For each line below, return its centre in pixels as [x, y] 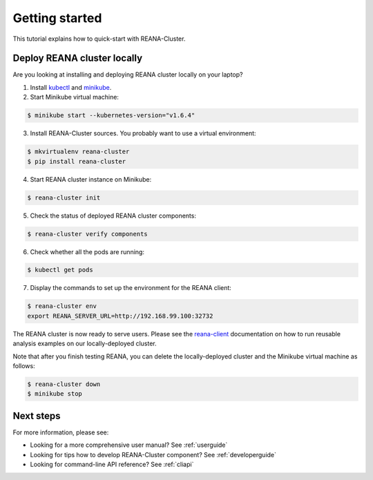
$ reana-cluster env [62, 306]
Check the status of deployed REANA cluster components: [113, 215]
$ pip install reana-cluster [77, 161]
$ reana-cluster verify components [87, 234]
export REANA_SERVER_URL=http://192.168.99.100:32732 [120, 316]
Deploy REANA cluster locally [78, 58]
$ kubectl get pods [60, 270]
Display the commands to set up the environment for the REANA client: [131, 288]
